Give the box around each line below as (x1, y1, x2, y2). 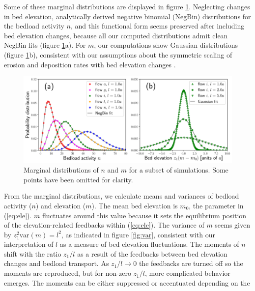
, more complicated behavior (144, 268, 230, 278)
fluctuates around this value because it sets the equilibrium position (42, 210, 247, 220)
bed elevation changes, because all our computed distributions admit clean (4, 30, 228, 40)
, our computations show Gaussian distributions (94, 40, 238, 50)
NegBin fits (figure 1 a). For (4, 40, 86, 50)
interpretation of (4, 239, 54, 249)
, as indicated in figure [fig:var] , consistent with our (61, 229, 215, 239)
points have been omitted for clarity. (24, 174, 133, 184)
